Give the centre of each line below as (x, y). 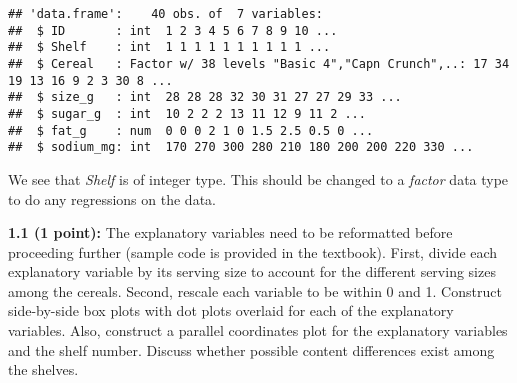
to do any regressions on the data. (112, 198)
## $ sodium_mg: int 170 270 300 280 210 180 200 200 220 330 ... (241, 147)
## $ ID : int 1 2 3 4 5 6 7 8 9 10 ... (173, 30)
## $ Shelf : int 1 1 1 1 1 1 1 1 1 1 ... (169, 47)
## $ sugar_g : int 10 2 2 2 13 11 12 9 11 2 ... (187, 113)
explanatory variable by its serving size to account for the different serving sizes (252, 271)
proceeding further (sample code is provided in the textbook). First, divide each (253, 251)
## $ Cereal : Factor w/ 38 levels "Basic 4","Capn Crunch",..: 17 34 (259, 63)
